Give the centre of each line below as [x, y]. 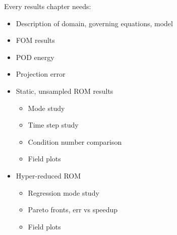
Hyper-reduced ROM [48, 175]
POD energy [35, 57]
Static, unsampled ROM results [65, 91]
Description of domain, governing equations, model [94, 23]
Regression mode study [64, 192]
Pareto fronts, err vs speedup [73, 210]
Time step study [53, 125]
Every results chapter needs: [48, 6]
